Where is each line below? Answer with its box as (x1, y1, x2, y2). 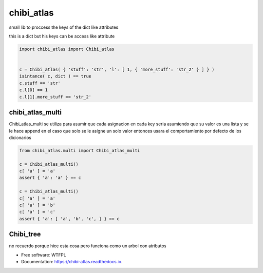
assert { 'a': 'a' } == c (19, 175, 81, 180)
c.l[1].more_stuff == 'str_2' (19, 94, 92, 99)
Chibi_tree (9, 230, 41, 238)
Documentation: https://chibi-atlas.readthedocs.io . (21, 259, 123, 265)
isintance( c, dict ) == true (19, 74, 92, 79)
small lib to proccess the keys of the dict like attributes (9, 24, 119, 30)
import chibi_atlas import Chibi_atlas (19, 46, 114, 52)
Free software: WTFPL (21, 252, 66, 258)
